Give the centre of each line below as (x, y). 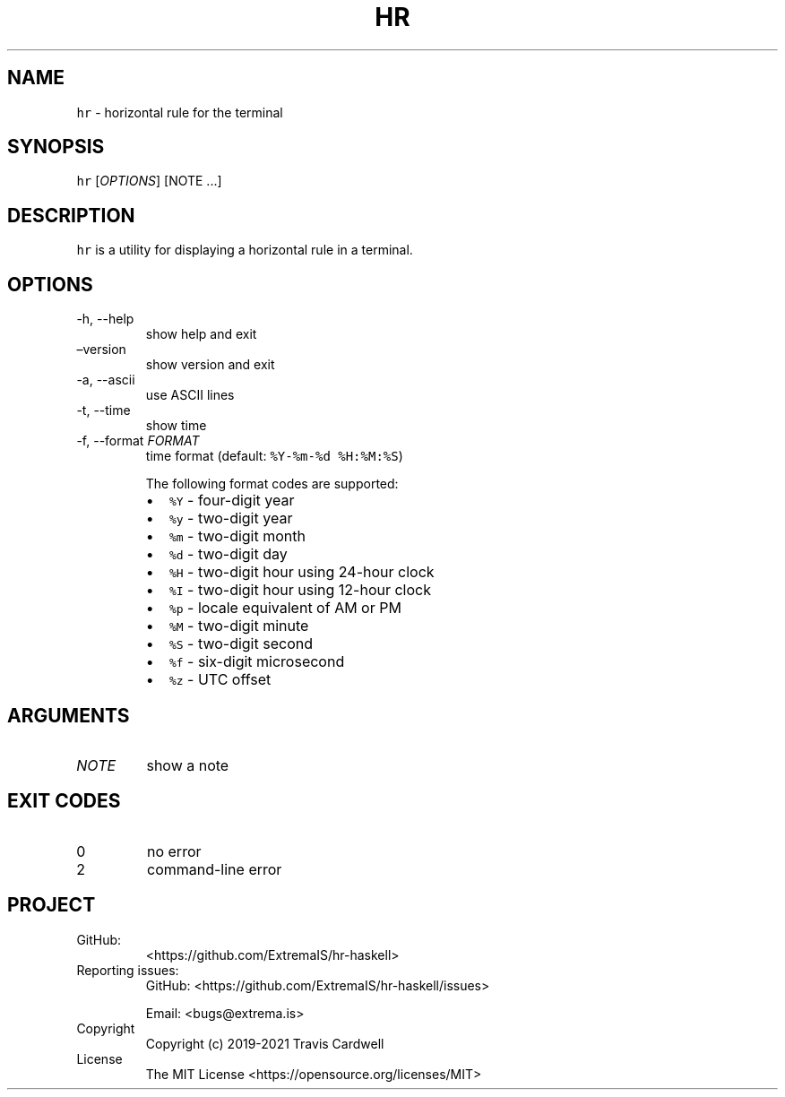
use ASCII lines (190, 395)
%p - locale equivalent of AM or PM (285, 608)
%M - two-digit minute (239, 626)
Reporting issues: (128, 970)
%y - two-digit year (231, 518)
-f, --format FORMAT (138, 441)
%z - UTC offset (220, 680)
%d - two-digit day (228, 554)
